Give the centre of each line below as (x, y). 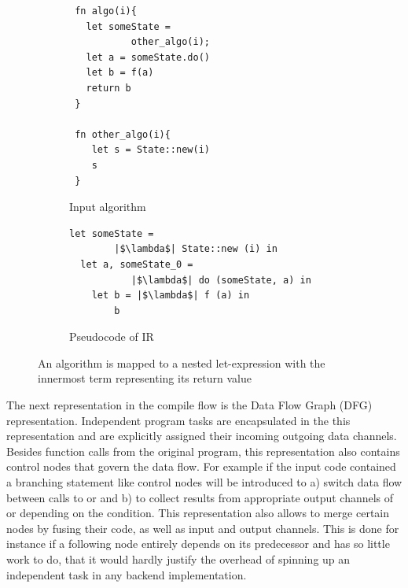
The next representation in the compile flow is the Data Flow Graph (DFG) (189, 405)
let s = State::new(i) (151, 150)
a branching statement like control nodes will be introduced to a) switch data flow (204, 482)
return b (108, 88)
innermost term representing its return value (145, 378)
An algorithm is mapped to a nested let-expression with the (182, 362)
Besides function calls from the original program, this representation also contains (203, 451)
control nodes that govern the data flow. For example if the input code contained (201, 466)
